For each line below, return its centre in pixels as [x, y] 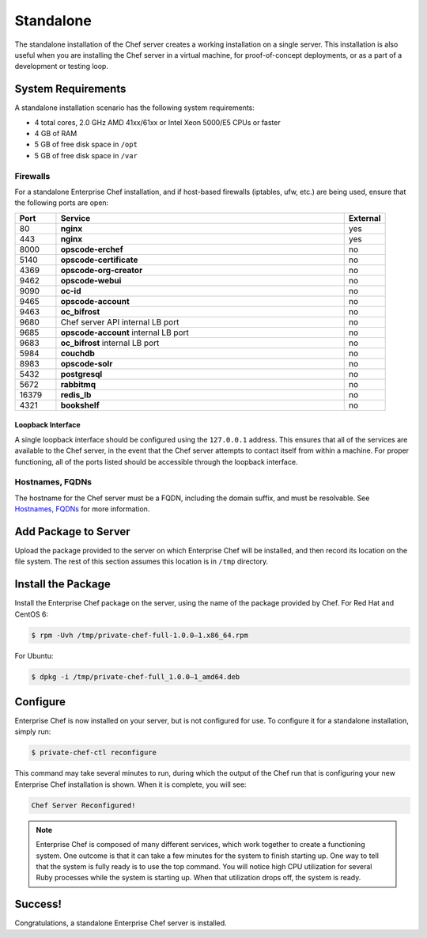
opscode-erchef [92, 249]
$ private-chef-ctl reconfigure [94, 753]
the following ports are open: [62, 203]
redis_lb [76, 394]
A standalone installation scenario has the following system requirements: [134, 108]
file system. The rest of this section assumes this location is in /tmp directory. [142, 561]
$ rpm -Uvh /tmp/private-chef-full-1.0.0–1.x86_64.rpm [140, 635]
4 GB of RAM [56, 134]
